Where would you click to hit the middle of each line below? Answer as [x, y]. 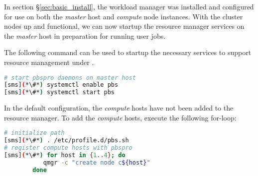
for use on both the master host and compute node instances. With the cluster [124, 16]
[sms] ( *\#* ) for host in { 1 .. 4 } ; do [65, 155]
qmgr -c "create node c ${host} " [97, 162]
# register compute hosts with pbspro [68, 148]
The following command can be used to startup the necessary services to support [128, 52]
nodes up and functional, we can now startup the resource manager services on [124, 26]
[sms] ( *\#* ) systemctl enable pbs [61, 85]
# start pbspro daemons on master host [70, 78]
